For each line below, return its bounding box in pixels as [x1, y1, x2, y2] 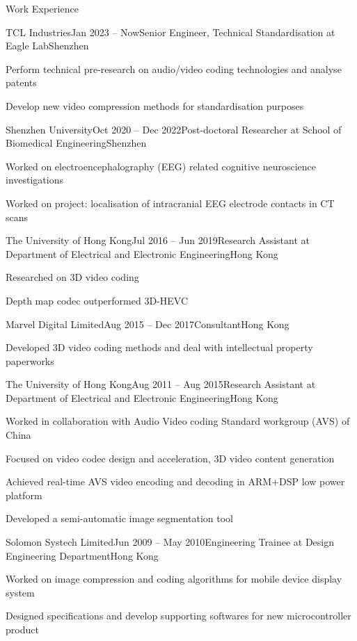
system [6, 585, 35, 599]
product [6, 622, 39, 636]
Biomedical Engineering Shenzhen [6, 136, 147, 150]
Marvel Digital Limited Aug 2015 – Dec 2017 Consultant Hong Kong [6, 316, 289, 331]
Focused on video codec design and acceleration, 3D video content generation [6, 451, 335, 465]
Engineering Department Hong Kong [6, 548, 159, 562]
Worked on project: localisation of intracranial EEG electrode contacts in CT [6, 195, 335, 210]
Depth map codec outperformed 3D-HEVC [6, 293, 188, 307]
